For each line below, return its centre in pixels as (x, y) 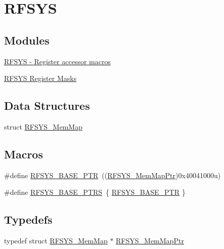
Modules (27, 40)
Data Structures (47, 106)
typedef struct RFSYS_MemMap (56, 241)
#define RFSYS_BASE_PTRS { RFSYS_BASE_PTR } (95, 192)
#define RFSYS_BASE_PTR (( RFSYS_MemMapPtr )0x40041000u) (113, 175)
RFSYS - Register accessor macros (57, 61)
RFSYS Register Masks (40, 78)
